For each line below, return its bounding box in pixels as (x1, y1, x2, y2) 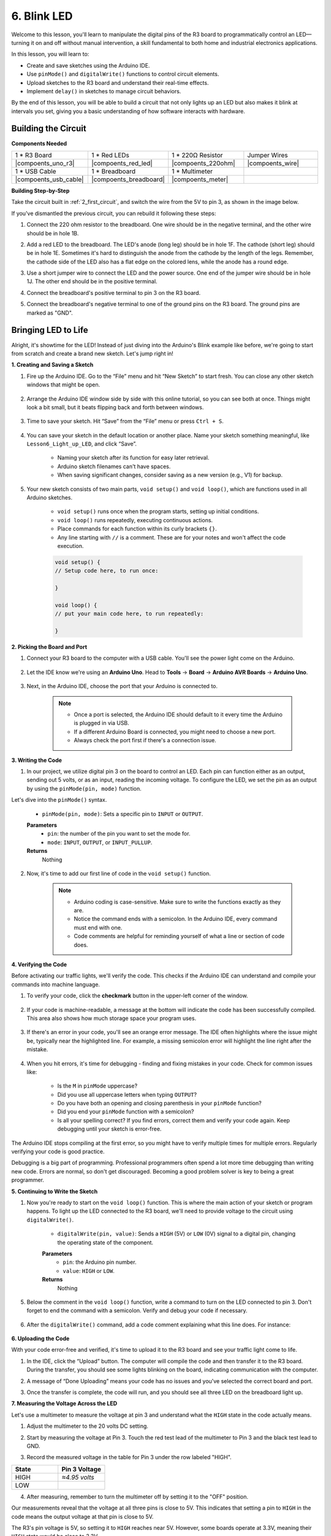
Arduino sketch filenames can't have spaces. (57, 463, 171, 470)
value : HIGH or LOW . (63, 1267, 115, 1274)
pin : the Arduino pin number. (63, 1258, 137, 1266)
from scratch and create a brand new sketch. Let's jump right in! (11, 350, 174, 357)
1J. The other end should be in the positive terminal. (26, 278, 158, 285)
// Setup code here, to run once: (55, 567, 159, 574)
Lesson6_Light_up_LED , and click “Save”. (26, 440, 137, 448)
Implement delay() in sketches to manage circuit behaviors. (26, 87, 181, 95)
